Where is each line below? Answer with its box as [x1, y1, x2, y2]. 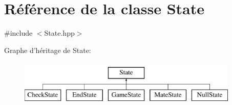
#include [4, 28, 33, 38]
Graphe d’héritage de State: [4, 44, 91, 55]
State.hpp [44, 28, 75, 38]
